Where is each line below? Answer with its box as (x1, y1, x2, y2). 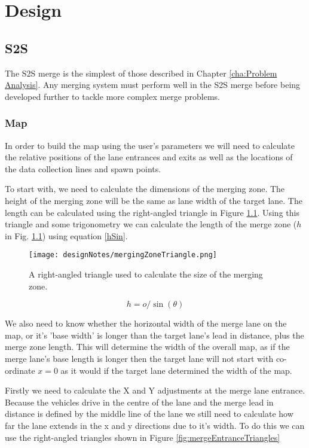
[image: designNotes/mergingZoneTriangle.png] (29, 251, 217, 260)
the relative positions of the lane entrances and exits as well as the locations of (5, 151, 293, 163)
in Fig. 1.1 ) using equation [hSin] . (5, 229, 128, 242)
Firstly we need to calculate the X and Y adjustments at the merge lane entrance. (5, 384, 305, 397)
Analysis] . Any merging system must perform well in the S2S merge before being (5, 78, 301, 91)
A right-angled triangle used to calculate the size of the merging (29, 267, 263, 280)
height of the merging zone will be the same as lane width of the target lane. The (5, 194, 302, 206)
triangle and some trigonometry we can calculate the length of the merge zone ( (5, 218, 297, 230)
